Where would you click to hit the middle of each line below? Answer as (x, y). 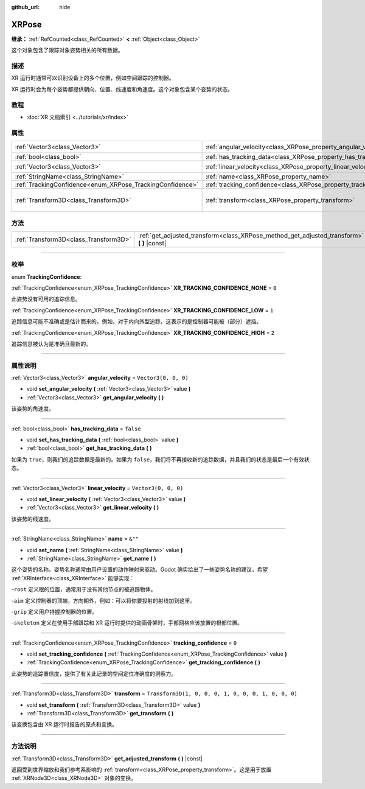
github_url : (25, 7)
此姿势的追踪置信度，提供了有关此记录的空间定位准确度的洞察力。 (94, 673)
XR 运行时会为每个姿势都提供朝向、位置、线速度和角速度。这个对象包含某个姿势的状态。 (122, 89)
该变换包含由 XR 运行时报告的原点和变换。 (64, 724)
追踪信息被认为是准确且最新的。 (51, 343)
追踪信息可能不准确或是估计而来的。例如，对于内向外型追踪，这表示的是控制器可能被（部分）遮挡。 (136, 321)
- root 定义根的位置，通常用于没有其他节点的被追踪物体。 (84, 589)
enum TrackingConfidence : (47, 276)
